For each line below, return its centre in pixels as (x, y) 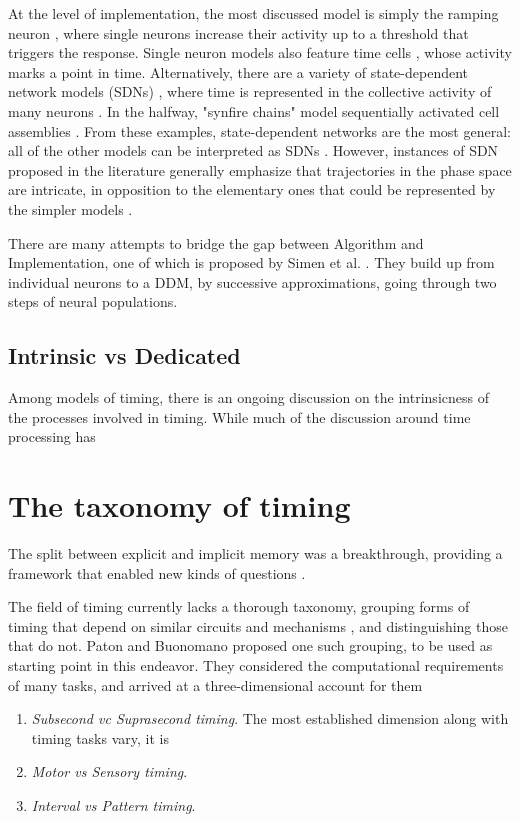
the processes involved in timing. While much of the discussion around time (239, 416)
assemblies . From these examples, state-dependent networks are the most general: (259, 130)
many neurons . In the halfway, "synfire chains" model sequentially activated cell (254, 110)
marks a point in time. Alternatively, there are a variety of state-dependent (238, 71)
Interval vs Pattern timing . (113, 804)
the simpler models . (70, 208)
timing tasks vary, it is (100, 737)
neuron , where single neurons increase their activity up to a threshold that (238, 32)
